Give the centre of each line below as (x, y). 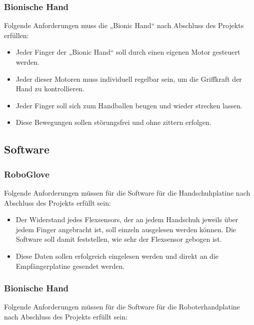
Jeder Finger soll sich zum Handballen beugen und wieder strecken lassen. (129, 105)
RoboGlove (27, 174)
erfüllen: (16, 35)
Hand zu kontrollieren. (50, 89)
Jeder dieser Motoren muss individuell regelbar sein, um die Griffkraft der (129, 78)
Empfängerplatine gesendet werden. (70, 266)
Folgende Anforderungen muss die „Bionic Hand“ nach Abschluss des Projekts (124, 25)
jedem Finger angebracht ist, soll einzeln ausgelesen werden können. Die (126, 229)
